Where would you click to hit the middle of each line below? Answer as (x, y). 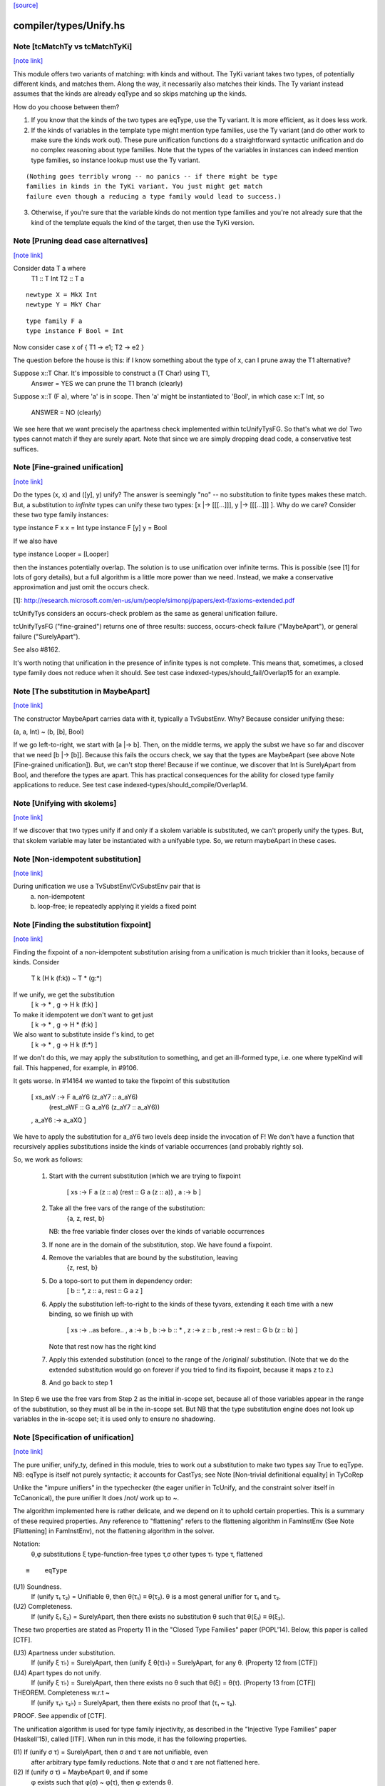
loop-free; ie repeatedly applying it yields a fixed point (117, 907)
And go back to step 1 (81, 1382)
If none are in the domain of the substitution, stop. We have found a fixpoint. (160, 1244)
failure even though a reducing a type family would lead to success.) (154, 196)
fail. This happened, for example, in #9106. (76, 1067)
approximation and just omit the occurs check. (81, 587)
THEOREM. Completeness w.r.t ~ (62, 1692)
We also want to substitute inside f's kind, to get (84, 1034)
